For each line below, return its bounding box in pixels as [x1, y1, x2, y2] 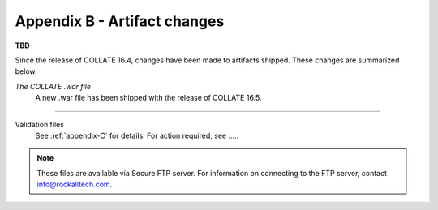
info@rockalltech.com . [36, 179, 113, 190]
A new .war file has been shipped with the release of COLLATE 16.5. [35, 93, 262, 103]
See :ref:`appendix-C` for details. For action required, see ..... [35, 131, 239, 140]
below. [15, 66, 37, 76]
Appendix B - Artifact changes [15, 12, 225, 30]
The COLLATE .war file [15, 81, 92, 91]
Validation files [15, 119, 65, 129]
